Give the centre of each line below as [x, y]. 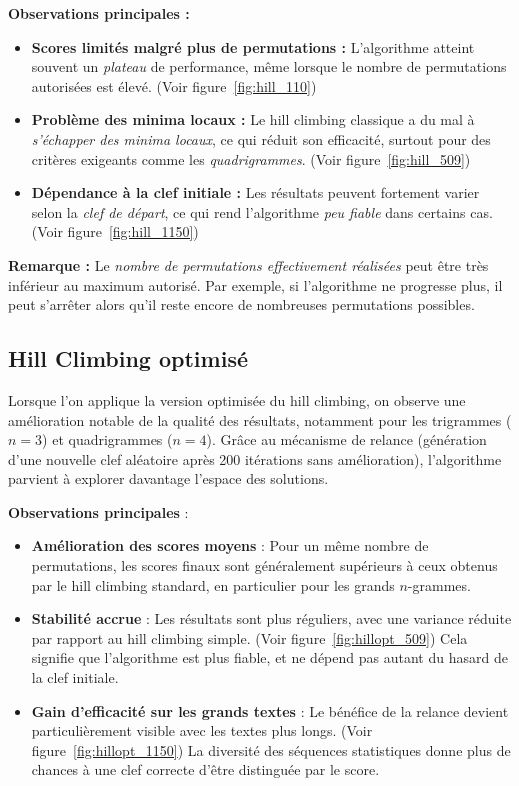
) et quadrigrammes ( [107, 439]
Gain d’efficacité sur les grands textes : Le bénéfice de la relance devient [270, 710]
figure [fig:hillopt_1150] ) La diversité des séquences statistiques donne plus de [271, 749]
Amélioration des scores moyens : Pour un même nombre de [230, 545]
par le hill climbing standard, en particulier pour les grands [213, 584]
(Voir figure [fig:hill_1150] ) [115, 231]
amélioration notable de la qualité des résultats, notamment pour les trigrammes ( [260, 419]
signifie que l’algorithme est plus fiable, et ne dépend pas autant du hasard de [269, 657]
